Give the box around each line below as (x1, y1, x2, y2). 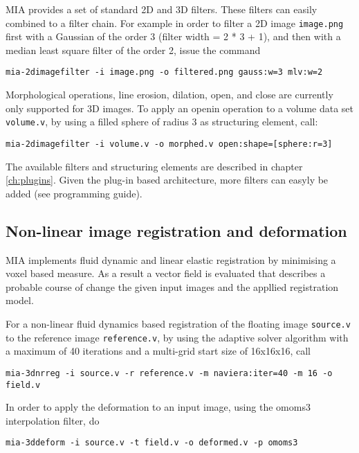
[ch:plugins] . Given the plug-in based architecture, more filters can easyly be (6, 172, 329, 187)
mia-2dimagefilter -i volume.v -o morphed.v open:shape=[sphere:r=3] (6, 139, 333, 149)
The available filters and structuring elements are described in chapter (6, 159, 303, 173)
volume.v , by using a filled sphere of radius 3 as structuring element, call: (6, 114, 318, 129)
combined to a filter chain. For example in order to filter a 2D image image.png (6, 15, 344, 30)
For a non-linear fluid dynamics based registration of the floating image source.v (6, 316, 351, 330)
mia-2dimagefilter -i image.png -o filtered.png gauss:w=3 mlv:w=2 (6, 67, 323, 78)
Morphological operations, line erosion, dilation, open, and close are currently (6, 87, 333, 102)
